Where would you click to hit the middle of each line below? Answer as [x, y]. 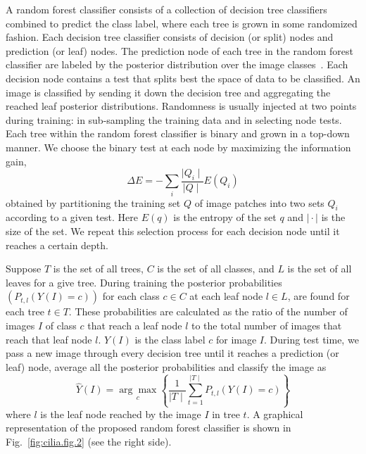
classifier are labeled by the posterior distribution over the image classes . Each [177, 64]
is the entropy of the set [225, 217]
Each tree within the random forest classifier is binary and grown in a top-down [178, 133]
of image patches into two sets [259, 202]
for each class [131, 296]
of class [61, 326]
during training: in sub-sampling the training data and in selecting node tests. [174, 119]
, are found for [318, 296]
